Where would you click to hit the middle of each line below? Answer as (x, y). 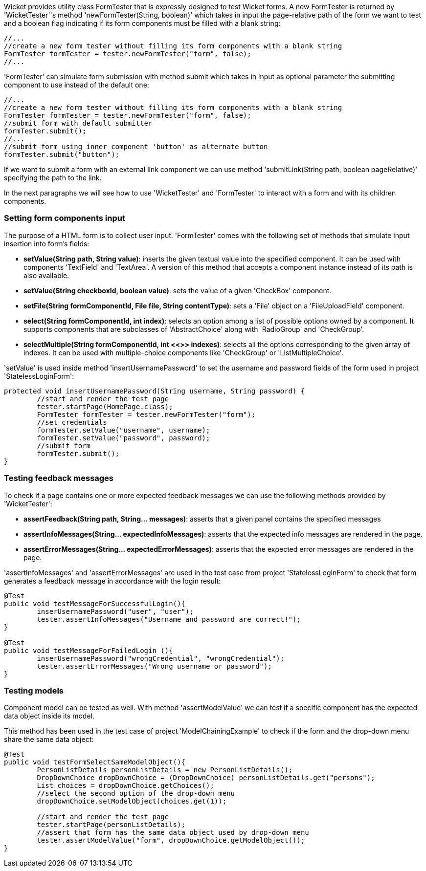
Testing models (34, 690)
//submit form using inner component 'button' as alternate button (136, 147)
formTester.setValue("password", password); (123, 438)
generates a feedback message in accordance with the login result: (112, 581)
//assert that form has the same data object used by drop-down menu (173, 833)
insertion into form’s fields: (47, 243)
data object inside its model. (49, 716)
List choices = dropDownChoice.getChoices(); (125, 786)
